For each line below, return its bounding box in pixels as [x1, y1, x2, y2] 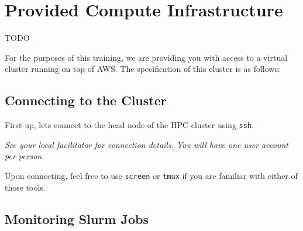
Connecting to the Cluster [5, 91, 167, 109]
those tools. [5, 181, 46, 193]
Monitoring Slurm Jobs [5, 209, 149, 227]
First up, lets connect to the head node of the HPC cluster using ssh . [5, 119, 254, 131]
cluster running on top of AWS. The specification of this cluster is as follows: [5, 63, 280, 75]
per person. [5, 150, 44, 162]
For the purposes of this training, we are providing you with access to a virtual [5, 51, 288, 63]
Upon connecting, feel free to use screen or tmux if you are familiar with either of [5, 169, 298, 181]
